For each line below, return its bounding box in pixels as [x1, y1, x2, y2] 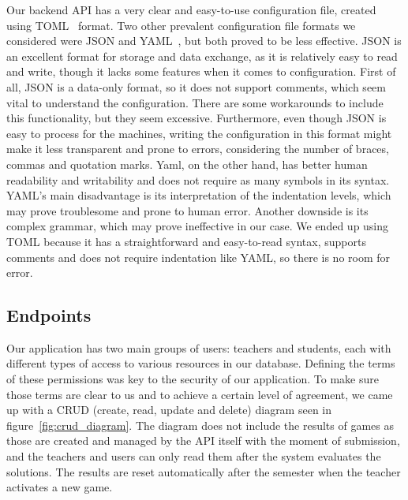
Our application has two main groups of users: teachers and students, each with [6, 339, 391, 356]
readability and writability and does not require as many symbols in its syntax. [6, 171, 390, 188]
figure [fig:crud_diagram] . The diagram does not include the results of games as [6, 416, 394, 433]
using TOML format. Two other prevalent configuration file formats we [6, 17, 356, 33]
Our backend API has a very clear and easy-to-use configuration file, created [6, 2, 376, 17]
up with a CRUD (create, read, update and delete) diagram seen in [6, 401, 332, 418]
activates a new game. [6, 479, 113, 495]
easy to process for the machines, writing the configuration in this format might [6, 125, 392, 141]
